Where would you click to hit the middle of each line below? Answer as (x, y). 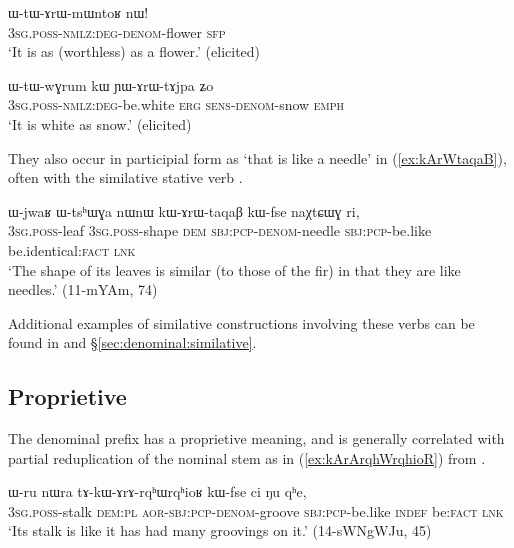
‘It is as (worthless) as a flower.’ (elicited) (134, 51)
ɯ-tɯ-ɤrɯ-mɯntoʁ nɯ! (78, 12)
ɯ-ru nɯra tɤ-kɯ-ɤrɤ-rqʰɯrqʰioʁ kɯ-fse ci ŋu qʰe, (157, 491)
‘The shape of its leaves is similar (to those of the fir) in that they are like (234, 269)
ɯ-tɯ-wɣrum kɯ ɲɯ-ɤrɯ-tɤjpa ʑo (111, 84)
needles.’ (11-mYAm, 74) (83, 289)
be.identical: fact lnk (72, 249)
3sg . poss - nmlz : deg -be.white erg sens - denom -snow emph (176, 104)
